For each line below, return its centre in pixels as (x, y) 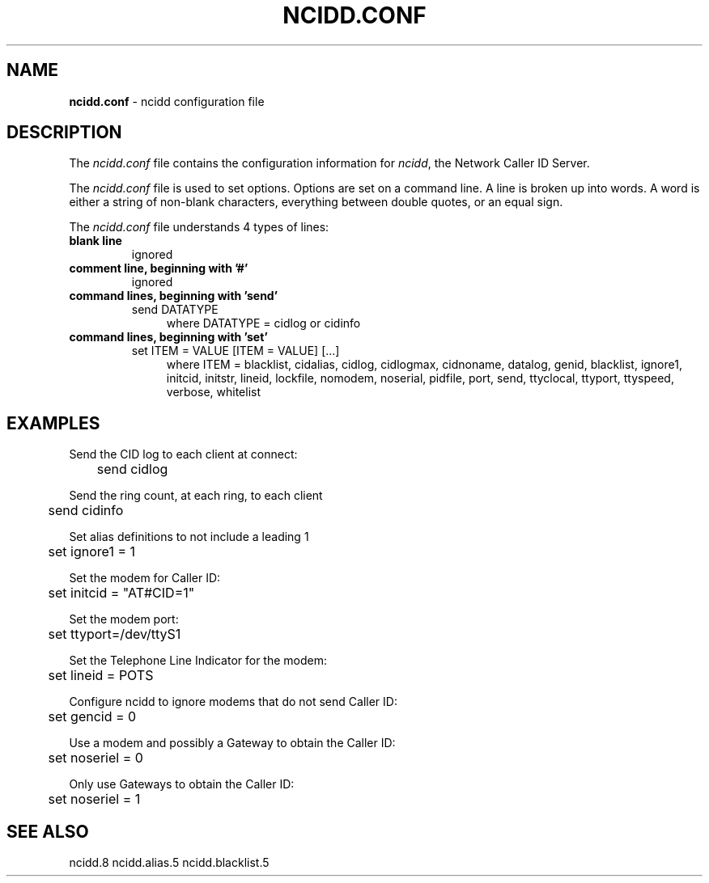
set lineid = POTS (101, 676)
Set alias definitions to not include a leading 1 (189, 537)
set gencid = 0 (92, 717)
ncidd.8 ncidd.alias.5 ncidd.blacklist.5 (169, 863)
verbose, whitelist (214, 392)
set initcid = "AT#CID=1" (121, 593)
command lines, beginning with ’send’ (174, 296)
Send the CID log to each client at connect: (183, 454)
